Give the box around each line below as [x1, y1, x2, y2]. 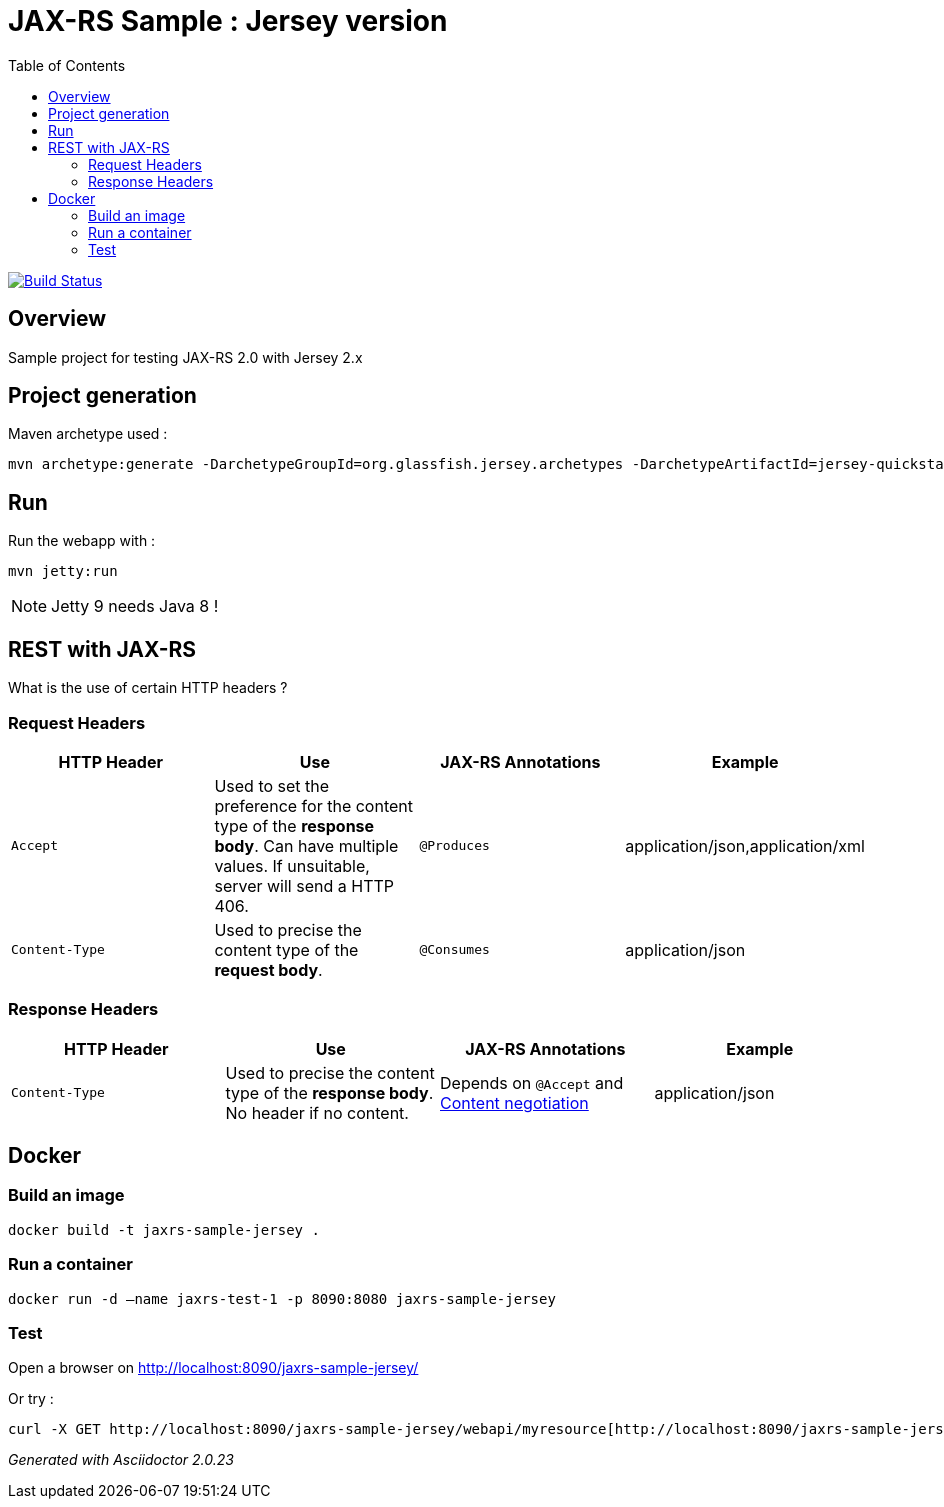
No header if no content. [225, 1102, 409, 1123]
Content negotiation [440, 1092, 589, 1113]
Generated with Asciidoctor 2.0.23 [8, 1451, 234, 1469]
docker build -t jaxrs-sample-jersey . [8, 1221, 320, 1238]
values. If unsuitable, [214, 855, 370, 876]
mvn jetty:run [8, 563, 118, 580]
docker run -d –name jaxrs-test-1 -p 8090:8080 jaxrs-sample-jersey [8, 1290, 556, 1307]
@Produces [419, 838, 490, 854]
